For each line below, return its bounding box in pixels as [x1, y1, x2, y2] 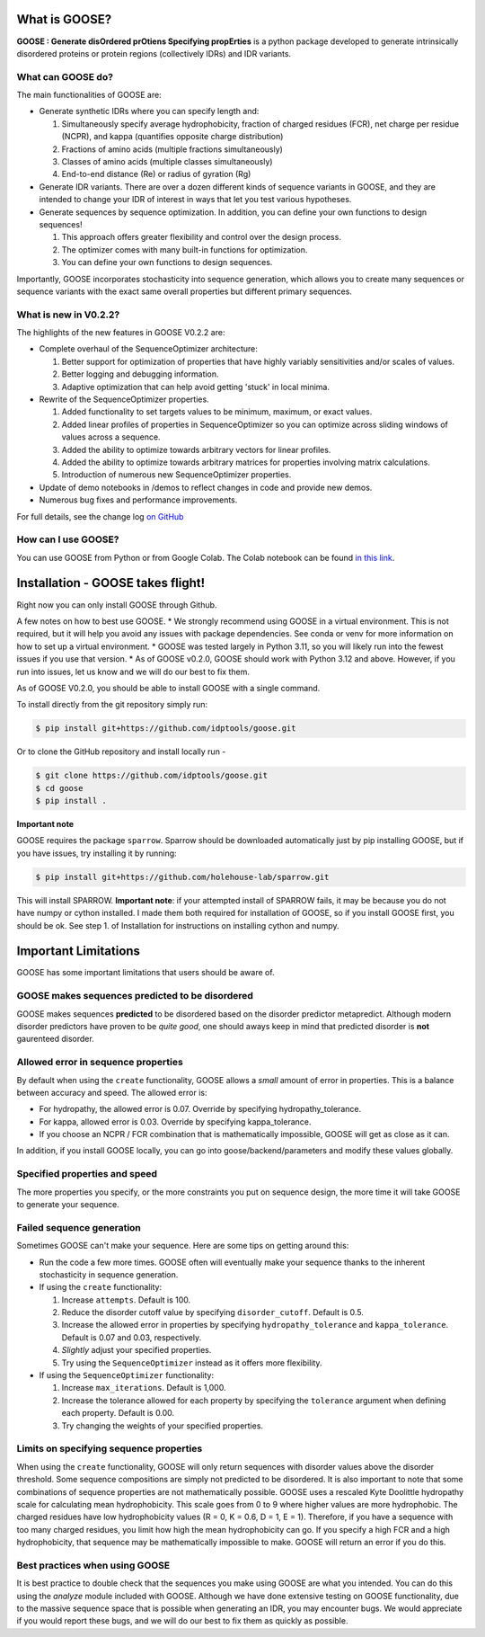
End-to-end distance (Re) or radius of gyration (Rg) [61, 169, 251, 180]
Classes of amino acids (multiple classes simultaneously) [61, 156, 273, 166]
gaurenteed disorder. [16, 1034, 94, 1045]
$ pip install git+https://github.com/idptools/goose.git [35, 724, 296, 734]
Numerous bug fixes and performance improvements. [39, 494, 238, 505]
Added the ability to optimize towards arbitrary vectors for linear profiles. [61, 444, 331, 455]
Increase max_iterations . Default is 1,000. [61, 1383, 226, 1393]
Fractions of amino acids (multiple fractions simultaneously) [61, 144, 283, 155]
